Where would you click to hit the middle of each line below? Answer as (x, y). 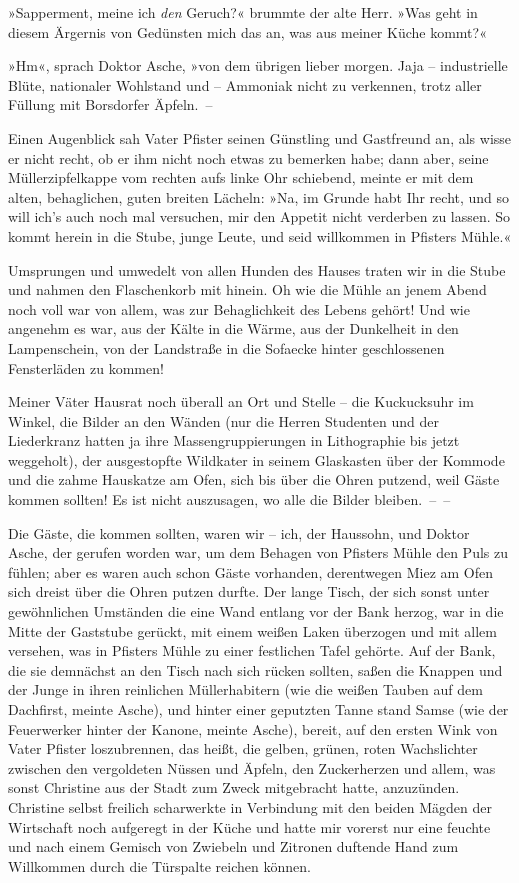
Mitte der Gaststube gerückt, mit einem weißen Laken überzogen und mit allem (252, 630)
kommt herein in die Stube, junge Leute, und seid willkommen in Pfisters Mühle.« (260, 235)
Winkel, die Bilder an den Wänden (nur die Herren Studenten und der (223, 420)
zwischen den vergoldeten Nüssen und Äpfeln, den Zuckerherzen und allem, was (252, 767)
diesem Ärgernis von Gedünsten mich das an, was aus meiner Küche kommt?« (247, 31)
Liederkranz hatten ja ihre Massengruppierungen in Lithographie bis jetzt (234, 440)
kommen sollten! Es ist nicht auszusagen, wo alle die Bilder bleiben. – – (229, 499)
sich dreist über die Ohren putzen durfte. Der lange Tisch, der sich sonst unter (249, 591)
